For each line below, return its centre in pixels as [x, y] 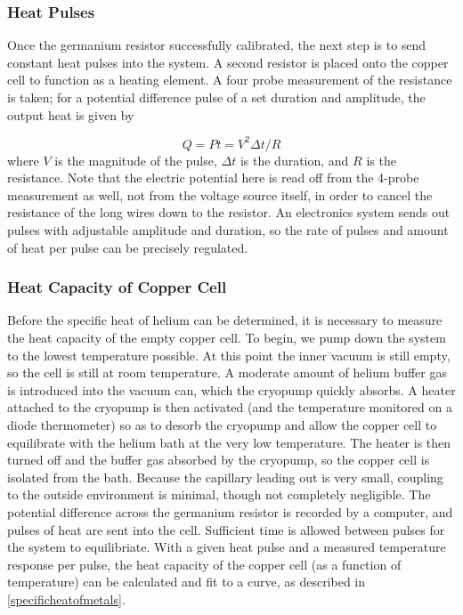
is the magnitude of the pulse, [136, 160]
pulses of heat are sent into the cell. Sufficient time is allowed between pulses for [226, 529]
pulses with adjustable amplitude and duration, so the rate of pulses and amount [228, 230]
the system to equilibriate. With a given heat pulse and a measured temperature [227, 547]
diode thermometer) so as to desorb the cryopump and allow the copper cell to [222, 425]
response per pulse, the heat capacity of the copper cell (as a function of [204, 564]
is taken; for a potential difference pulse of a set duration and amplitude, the [216, 97]
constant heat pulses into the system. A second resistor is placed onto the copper [228, 62]
